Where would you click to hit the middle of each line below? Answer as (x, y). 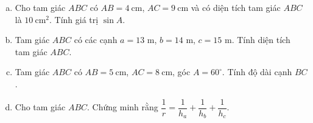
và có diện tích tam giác (236, 7)
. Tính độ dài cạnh (257, 72)
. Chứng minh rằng (123, 107)
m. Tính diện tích (257, 40)
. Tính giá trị (74, 19)
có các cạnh (96, 40)
